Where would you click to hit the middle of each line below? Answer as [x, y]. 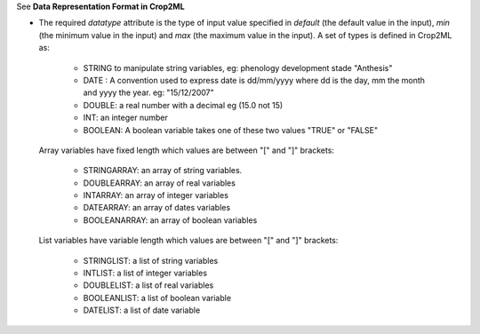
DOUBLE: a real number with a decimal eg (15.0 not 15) [183, 105]
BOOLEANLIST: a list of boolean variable [157, 298]
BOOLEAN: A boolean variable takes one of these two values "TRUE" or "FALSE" [230, 130]
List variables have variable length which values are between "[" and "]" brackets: [188, 241]
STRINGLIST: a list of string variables [151, 260]
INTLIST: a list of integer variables [145, 273]
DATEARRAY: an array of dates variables [157, 208]
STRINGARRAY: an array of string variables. [163, 171]
